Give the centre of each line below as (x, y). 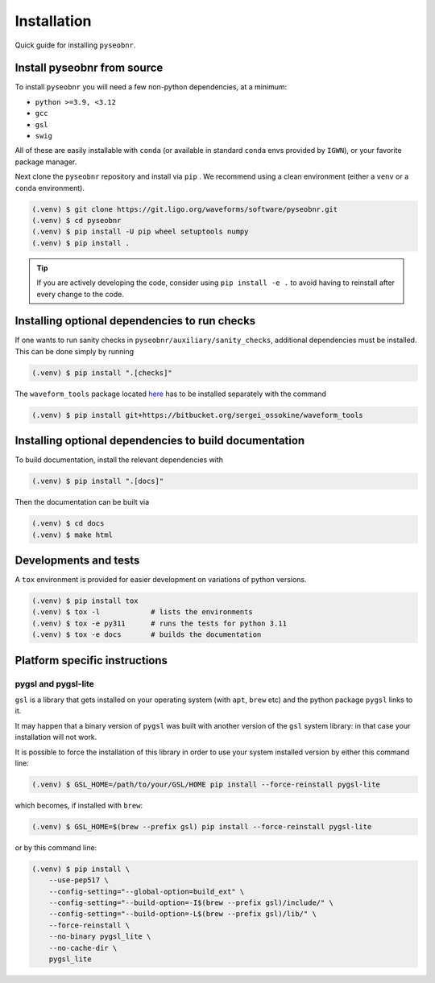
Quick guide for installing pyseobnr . (75, 45)
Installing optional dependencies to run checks (135, 321)
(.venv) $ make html (72, 535)
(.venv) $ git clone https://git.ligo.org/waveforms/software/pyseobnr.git (185, 209)
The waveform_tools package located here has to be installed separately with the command (170, 394)
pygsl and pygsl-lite (54, 684)
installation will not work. (56, 737)
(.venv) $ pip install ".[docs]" (98, 481)
